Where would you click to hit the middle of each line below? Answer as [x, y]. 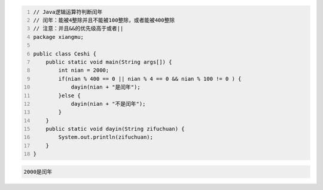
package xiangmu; [58, 37]
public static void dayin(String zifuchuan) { [115, 129]
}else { [69, 95]
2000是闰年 [38, 171]
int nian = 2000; [84, 71]
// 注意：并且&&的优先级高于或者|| [78, 29]
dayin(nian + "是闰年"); [106, 87]
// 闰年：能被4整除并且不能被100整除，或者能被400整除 [104, 20]
